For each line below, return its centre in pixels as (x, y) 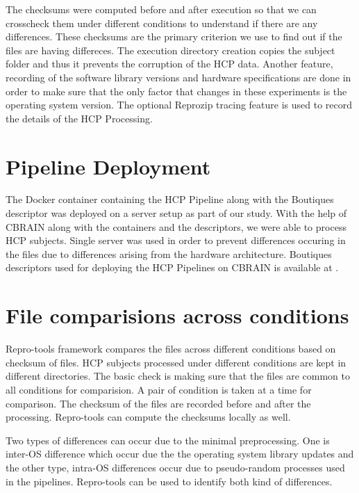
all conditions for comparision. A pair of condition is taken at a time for (159, 389)
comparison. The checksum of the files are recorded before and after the (158, 403)
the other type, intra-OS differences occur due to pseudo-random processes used (175, 467)
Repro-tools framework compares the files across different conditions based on (171, 349)
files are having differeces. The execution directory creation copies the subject (170, 50)
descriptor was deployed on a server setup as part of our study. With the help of (176, 213)
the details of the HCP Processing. (79, 118)
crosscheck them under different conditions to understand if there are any (162, 23)
